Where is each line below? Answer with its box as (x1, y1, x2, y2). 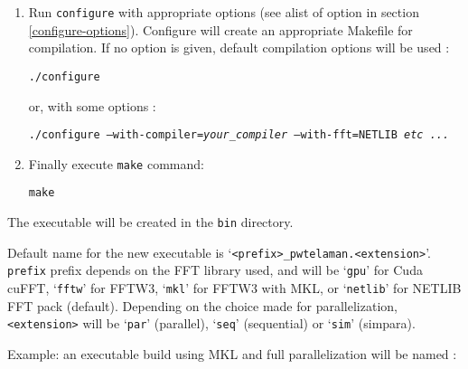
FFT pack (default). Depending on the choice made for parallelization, (7, 296, 398, 315)
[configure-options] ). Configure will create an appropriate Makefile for (28, 20, 413, 39)
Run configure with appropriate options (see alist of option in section (28, 3, 419, 21)
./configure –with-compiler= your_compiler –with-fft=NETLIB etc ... (28, 128, 450, 142)
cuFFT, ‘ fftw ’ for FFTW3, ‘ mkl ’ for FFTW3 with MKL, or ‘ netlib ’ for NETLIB (7, 279, 462, 298)
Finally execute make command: (28, 154, 204, 173)
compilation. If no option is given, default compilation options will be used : (28, 38, 450, 57)
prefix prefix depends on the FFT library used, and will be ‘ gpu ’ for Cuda (7, 260, 423, 279)
